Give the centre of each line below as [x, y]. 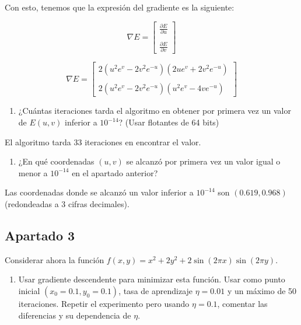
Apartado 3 [40, 235]
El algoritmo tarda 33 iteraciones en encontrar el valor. [103, 141]
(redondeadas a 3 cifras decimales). [67, 204]
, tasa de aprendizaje [156, 290]
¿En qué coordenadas [56, 161]
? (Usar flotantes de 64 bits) [169, 122]
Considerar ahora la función [55, 259]
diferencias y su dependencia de [75, 315]
